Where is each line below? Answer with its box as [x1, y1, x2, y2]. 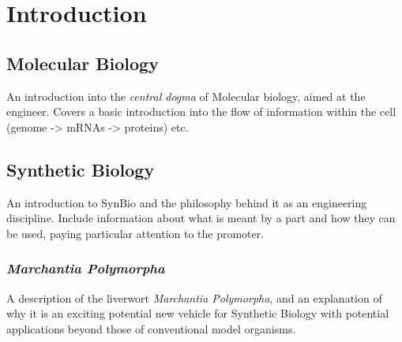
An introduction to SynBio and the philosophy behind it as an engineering [6, 194, 367, 210]
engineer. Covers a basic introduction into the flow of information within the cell [6, 103, 396, 120]
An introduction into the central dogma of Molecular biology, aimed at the [6, 87, 366, 104]
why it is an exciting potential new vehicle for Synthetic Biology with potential [6, 305, 389, 322]
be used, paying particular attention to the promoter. [6, 225, 265, 241]
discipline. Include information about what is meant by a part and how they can [6, 210, 396, 226]
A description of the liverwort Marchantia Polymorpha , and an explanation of [6, 289, 382, 306]
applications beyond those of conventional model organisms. [6, 320, 296, 336]
